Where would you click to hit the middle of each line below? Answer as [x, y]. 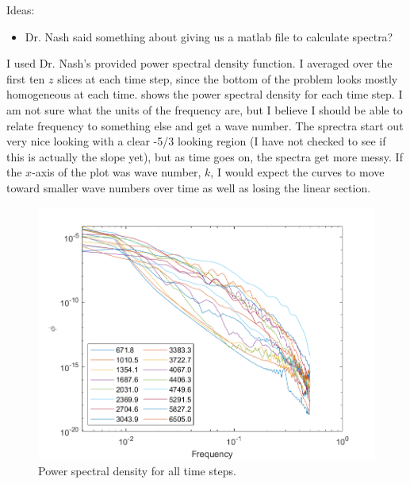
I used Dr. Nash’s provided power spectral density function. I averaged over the [199, 63]
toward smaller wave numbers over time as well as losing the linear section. [189, 187]
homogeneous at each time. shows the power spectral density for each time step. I [205, 94]
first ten [26, 78]
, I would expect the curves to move [297, 172]
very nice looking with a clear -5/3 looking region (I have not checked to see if [196, 141]
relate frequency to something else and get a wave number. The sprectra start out [205, 125]
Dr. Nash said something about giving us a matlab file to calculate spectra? [209, 36]
